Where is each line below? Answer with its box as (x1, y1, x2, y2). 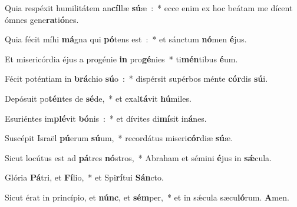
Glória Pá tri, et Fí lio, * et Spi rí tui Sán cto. (5, 171, 164, 183)
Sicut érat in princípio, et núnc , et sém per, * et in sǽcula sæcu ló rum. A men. (5, 191, 289, 203)
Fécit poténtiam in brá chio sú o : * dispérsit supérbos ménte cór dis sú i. (5, 72, 268, 85)
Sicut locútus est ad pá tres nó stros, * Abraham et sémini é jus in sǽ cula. (5, 151, 272, 163)
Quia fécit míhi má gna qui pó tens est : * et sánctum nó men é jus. (5, 33, 247, 45)
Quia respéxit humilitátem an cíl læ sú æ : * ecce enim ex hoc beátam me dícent (5, 2, 293, 14)
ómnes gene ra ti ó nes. (5, 13, 79, 25)
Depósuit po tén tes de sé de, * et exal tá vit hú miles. (5, 92, 192, 104)
